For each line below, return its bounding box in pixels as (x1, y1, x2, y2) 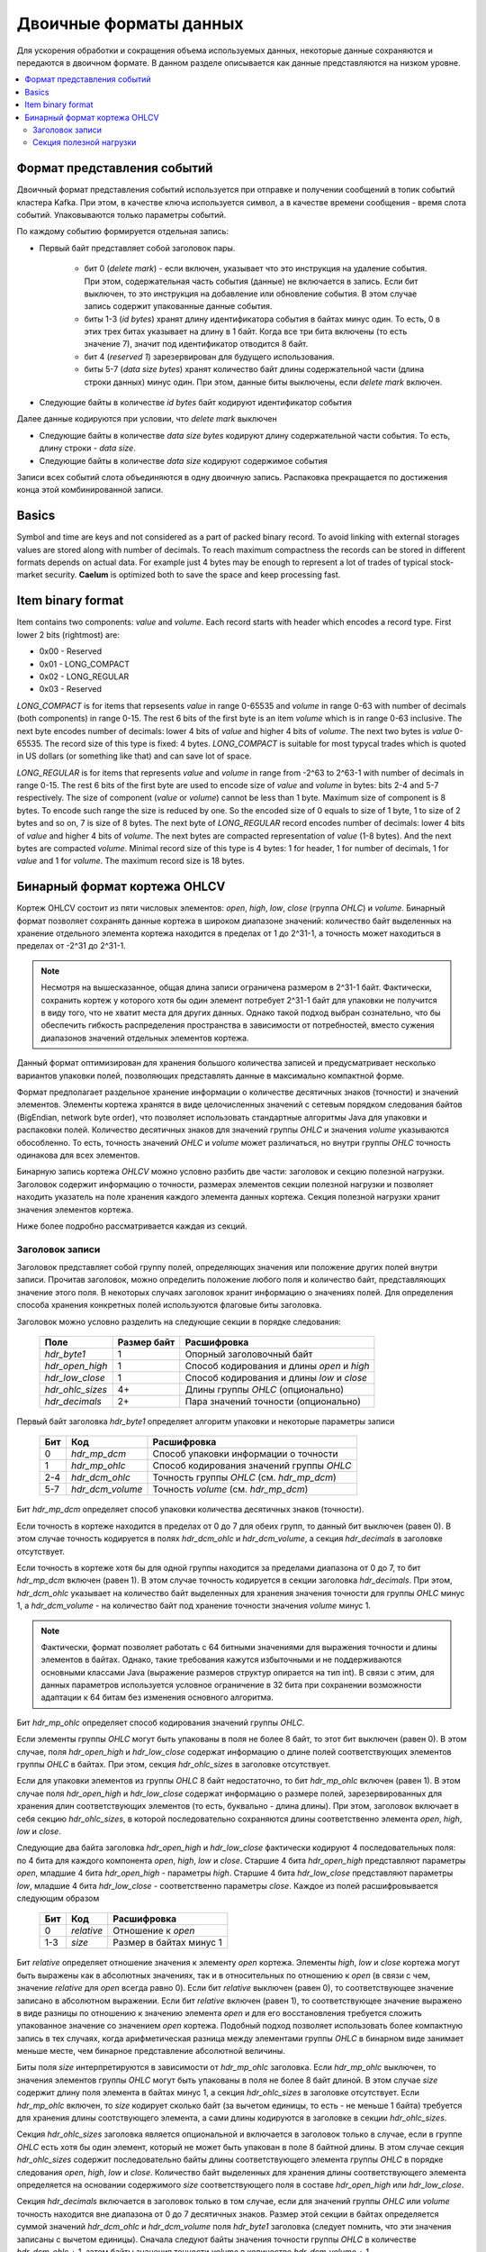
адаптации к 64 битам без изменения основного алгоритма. (40, 1692, 274, 1703)
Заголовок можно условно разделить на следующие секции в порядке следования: (16, 1316, 341, 1327)
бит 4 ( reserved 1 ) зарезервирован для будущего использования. (84, 351, 335, 362)
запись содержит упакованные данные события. (84, 301, 273, 312)
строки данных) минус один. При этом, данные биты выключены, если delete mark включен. (84, 377, 443, 387)
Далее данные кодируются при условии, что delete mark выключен (16, 413, 278, 424)
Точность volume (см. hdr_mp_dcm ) (152, 1483, 309, 1495)
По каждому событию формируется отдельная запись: (16, 226, 229, 237)
